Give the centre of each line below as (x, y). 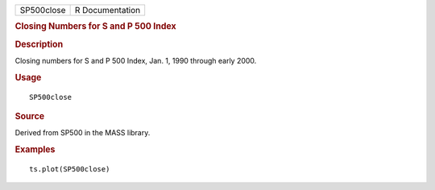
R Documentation (108, 10)
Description (39, 44)
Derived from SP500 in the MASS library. (83, 133)
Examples (35, 150)
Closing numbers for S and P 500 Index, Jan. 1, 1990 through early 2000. (136, 60)
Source (30, 116)
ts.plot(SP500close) (70, 169)
